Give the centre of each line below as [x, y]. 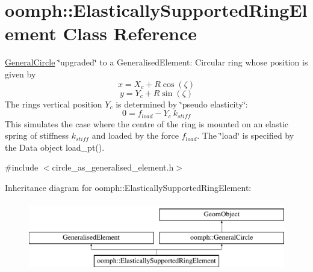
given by [20, 74]
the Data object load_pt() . [55, 147]
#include [22, 167]
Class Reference [130, 33]
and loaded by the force [135, 135]
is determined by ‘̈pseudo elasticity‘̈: [182, 104]
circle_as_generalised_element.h [113, 167]
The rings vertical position [54, 104]
